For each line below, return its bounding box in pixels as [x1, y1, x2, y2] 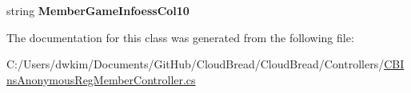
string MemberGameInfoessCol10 [6, 2, 190, 18]
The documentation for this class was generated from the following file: [6, 29, 354, 45]
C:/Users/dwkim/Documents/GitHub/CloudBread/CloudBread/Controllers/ [6, 56, 385, 72]
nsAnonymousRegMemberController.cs [6, 71, 196, 87]
